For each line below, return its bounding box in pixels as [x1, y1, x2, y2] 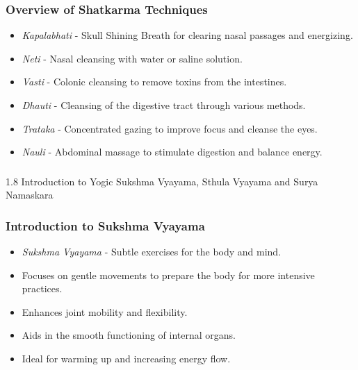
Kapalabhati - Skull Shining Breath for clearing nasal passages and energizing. [22, 28, 353, 42]
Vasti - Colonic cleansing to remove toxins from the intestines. [22, 74, 287, 89]
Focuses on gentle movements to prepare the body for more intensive [22, 267, 315, 282]
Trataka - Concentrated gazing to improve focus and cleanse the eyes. [22, 121, 318, 135]
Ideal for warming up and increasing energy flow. [22, 351, 231, 366]
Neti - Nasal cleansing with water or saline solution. [22, 51, 243, 65]
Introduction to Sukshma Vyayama [6, 217, 205, 234]
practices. [22, 281, 63, 296]
